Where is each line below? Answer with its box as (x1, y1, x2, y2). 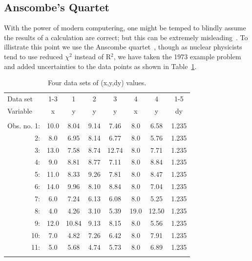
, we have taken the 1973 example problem (113, 51, 241, 61)
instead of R (74, 51, 111, 61)
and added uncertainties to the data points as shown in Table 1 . (4, 61, 197, 71)
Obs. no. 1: (7, 120, 40, 130)
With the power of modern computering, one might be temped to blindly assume (4, 23, 246, 33)
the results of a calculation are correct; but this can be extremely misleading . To (4, 32, 248, 42)
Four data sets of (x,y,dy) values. (48, 77, 147, 88)
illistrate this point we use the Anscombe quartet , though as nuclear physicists (4, 42, 242, 52)
